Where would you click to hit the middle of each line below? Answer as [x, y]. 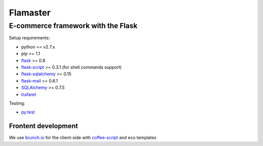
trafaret [29, 94]
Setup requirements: [29, 38]
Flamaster [30, 13]
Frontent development [43, 126]
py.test [28, 112]
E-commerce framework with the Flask [73, 26]
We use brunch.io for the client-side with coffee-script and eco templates [83, 138]
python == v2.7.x [38, 47]
